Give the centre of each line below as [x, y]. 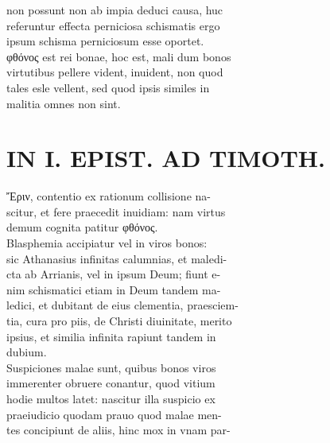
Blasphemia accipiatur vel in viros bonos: [107, 243]
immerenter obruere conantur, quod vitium [111, 383]
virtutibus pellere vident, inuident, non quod [115, 72]
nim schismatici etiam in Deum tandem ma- [114, 289]
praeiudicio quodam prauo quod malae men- [114, 414]
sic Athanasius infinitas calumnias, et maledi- [117, 258]
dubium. [27, 352]
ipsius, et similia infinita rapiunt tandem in [111, 336]
